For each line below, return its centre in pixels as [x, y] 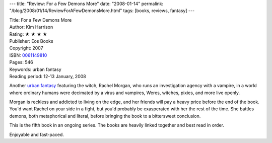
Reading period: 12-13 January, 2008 [48, 76]
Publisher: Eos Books [31, 41]
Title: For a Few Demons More [41, 20]
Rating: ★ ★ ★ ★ [28, 34]
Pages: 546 [21, 62]
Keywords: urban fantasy [35, 69]
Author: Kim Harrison [31, 27]
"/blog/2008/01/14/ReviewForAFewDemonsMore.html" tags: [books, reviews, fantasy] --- [102, 11]
